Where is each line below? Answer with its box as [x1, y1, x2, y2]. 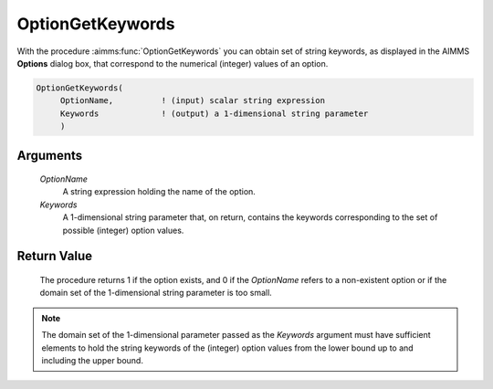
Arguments [16, 147, 83, 163]
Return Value [16, 248, 93, 264]
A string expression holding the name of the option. [62, 186, 256, 197]
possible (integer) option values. [62, 225, 184, 236]
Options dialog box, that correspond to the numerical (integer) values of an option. [16, 58, 329, 68]
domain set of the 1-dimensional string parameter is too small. [39, 288, 273, 299]
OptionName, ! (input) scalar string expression [59, 96, 326, 106]
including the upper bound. [41, 355, 143, 366]
